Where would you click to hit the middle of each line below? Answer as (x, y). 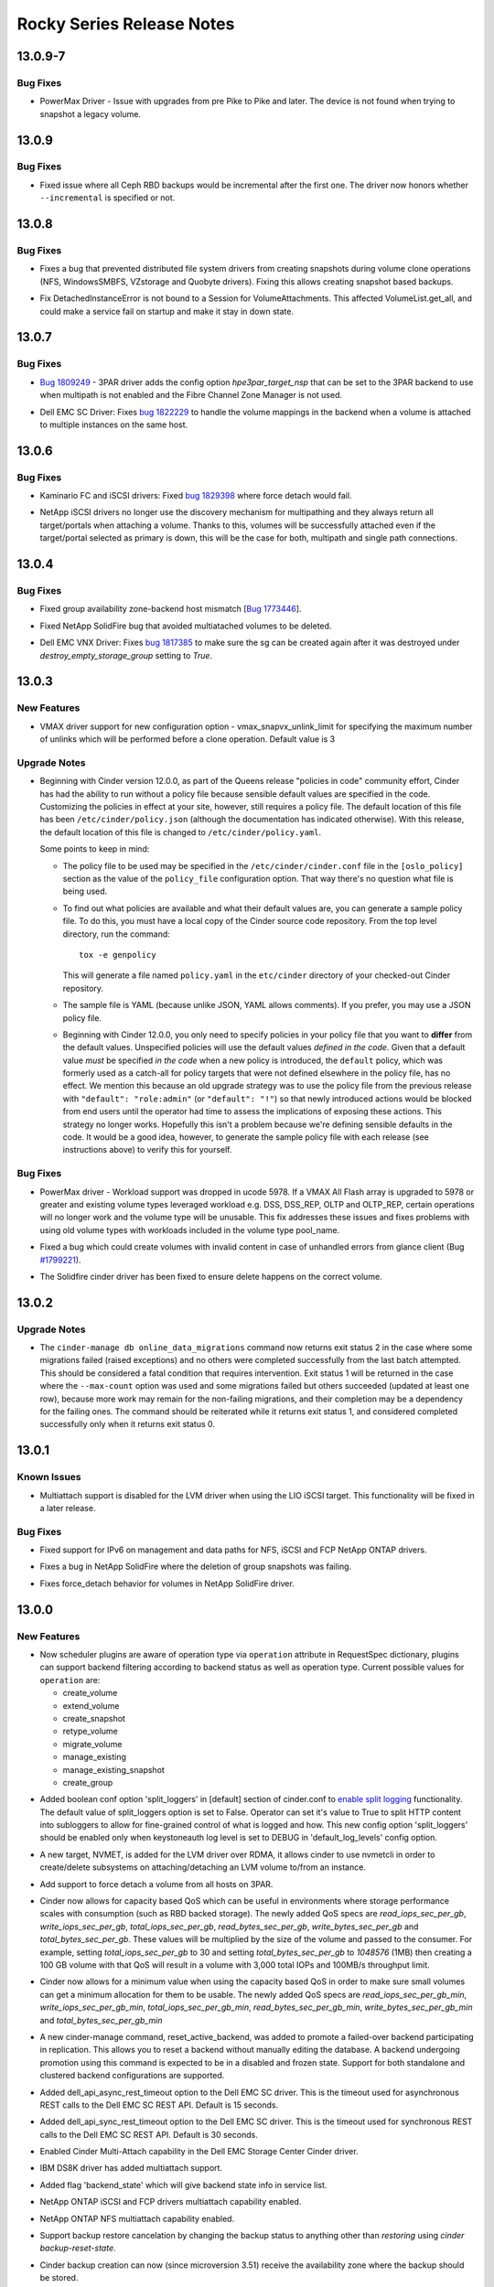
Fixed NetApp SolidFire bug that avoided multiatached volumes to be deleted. (186, 626)
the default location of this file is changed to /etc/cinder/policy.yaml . (181, 832)
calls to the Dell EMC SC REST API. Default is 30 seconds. (149, 2134)
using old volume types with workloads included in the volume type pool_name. (190, 1229)
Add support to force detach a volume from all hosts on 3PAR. (156, 1884)
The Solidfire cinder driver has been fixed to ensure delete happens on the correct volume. (211, 1276)
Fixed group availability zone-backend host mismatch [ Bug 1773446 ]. (171, 609)
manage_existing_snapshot (113, 1769)
